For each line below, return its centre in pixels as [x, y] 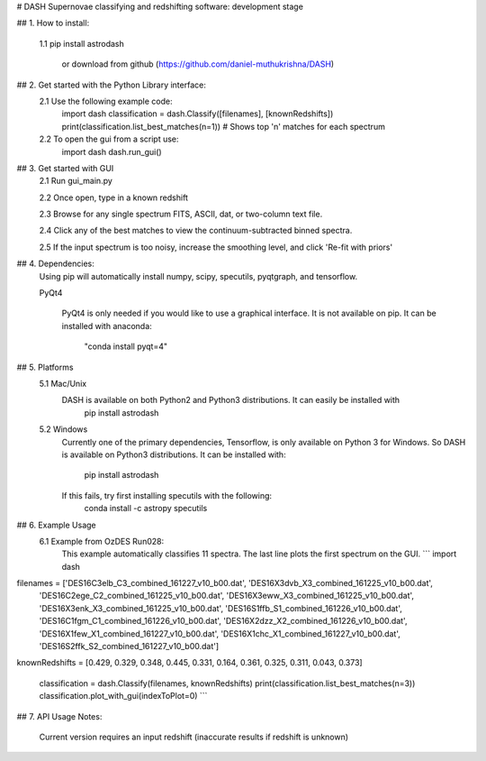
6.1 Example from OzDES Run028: [102, 541]
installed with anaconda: [107, 325]
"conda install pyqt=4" [126, 346]
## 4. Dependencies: [55, 264]
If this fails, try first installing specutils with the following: [167, 495]
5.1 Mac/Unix [63, 383]
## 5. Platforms [45, 367]
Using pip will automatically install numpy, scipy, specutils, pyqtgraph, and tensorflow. [198, 276]
